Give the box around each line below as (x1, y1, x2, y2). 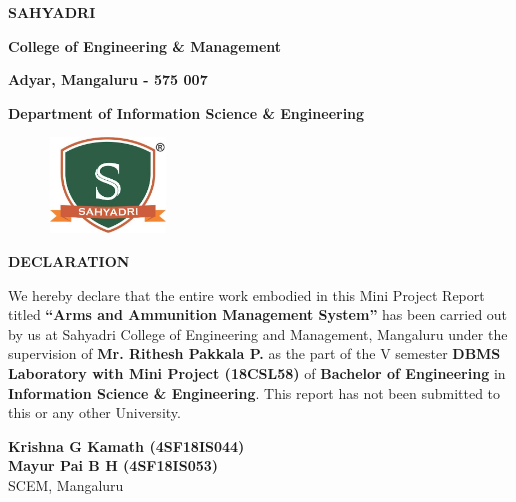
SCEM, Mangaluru (8, 474, 124, 495)
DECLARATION (8, 250, 130, 271)
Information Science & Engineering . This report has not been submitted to (8, 382, 501, 403)
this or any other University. (8, 402, 181, 423)
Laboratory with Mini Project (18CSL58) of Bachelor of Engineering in (8, 362, 506, 383)
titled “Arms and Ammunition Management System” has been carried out (8, 304, 508, 325)
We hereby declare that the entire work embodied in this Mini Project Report (8, 284, 485, 305)
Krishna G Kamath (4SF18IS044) (8, 435, 245, 456)
